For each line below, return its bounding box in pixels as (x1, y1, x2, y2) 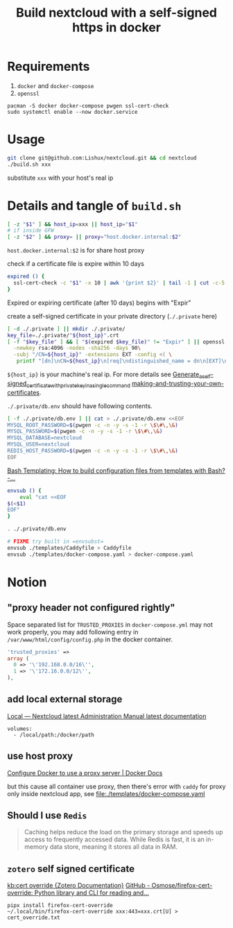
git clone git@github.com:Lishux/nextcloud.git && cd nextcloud (7, 154, 197, 161)
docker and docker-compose (17, 81, 94, 90)
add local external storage (7, 693, 123, 705)
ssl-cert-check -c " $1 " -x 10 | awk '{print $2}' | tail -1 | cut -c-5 (13, 280, 225, 287)
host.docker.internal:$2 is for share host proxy (7, 246, 145, 255)
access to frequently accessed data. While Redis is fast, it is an (24, 835, 205, 844)
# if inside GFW (7, 227, 54, 234)
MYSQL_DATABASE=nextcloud (7, 435, 82, 441)
